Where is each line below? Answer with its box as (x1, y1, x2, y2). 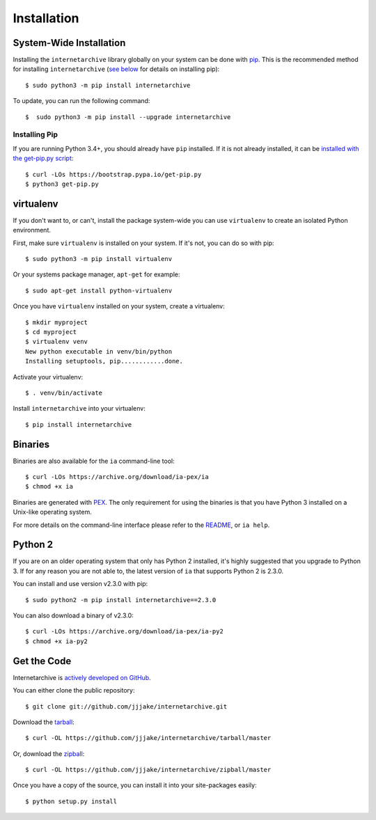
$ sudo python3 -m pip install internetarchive (25, 81, 191, 89)
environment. (13, 226, 52, 235)
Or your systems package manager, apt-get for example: (13, 270, 180, 278)
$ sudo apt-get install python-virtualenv (25, 286, 173, 294)
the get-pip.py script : (13, 154, 74, 163)
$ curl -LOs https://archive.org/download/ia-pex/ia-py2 (25, 627, 224, 636)
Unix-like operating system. (13, 508, 92, 517)
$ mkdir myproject (25, 318, 88, 326)
